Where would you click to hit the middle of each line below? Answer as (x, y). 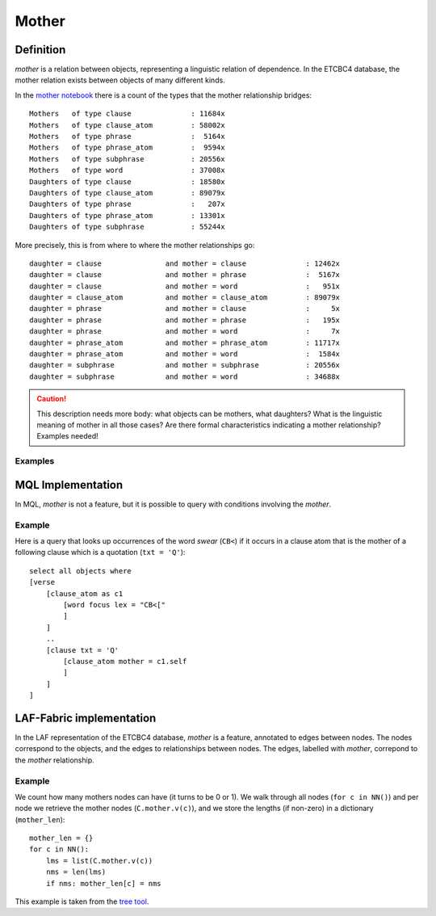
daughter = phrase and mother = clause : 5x (185, 309)
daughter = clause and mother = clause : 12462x (185, 263)
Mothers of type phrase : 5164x (127, 137)
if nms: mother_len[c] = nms (103, 883)
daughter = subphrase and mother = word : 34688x (185, 376)
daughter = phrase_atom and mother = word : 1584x (185, 354)
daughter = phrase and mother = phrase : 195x (185, 320)
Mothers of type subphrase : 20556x (127, 159)
